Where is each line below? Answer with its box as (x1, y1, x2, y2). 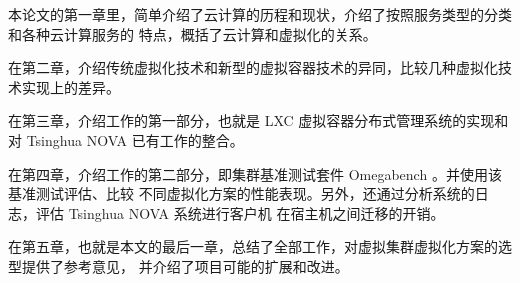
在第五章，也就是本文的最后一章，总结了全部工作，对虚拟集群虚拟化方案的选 (8, 236, 512, 257)
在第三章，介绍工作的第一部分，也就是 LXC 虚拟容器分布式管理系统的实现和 (8, 110, 509, 131)
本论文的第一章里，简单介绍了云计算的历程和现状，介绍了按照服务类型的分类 (8, 4, 512, 24)
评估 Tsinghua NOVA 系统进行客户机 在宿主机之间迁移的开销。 (35, 202, 445, 223)
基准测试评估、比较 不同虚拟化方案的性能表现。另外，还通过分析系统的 (8, 183, 475, 204)
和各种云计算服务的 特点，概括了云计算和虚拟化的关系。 (8, 23, 377, 44)
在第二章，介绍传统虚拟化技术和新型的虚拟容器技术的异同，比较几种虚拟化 (8, 57, 498, 78)
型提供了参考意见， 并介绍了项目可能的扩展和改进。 (8, 255, 349, 276)
